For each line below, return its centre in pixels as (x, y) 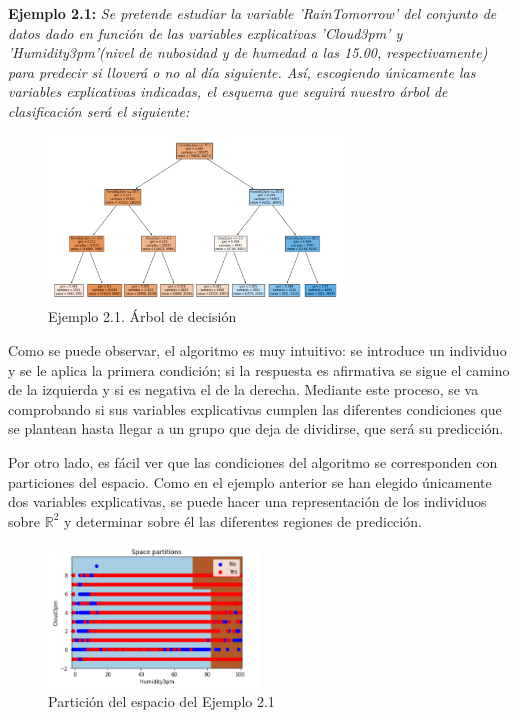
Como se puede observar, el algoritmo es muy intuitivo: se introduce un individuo (257, 349)
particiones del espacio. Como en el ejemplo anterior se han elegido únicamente (250, 481)
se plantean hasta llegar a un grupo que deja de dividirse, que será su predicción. (256, 428)
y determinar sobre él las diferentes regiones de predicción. (242, 520)
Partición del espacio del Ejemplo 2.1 (161, 701)
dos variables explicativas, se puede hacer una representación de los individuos (247, 501)
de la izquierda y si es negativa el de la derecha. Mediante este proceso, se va (243, 389)
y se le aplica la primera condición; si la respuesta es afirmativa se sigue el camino (259, 369)
